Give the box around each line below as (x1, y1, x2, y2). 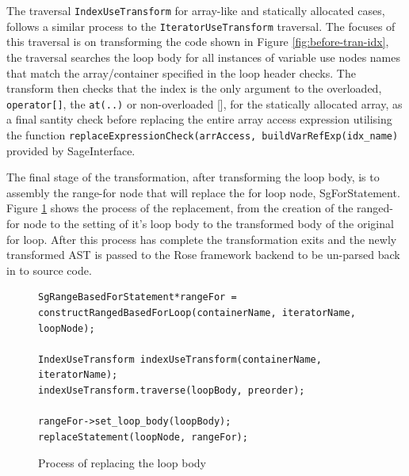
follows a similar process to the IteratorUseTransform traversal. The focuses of (6, 17, 396, 34)
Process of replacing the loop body (38, 455, 207, 471)
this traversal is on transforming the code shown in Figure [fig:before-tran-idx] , (6, 33, 389, 50)
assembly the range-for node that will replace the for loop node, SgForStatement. (6, 184, 400, 200)
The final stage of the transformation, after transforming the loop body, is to (6, 169, 380, 185)
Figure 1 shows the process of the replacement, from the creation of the (6, 200, 354, 216)
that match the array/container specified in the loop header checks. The (6, 64, 356, 81)
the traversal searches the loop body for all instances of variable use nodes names (6, 48, 400, 65)
